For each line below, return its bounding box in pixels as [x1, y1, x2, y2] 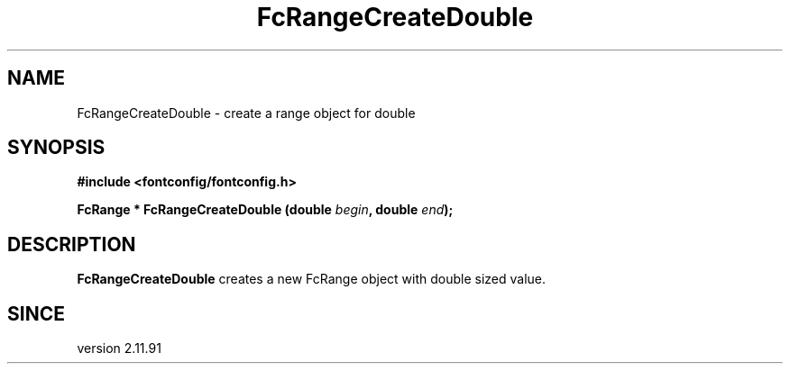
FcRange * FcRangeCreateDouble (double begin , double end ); [77, 202, 454, 218]
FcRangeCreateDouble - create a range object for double [77, 104, 416, 121]
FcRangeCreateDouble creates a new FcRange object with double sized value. [77, 271, 547, 287]
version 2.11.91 [77, 340, 161, 357]
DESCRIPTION [7, 232, 136, 256]
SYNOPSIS [7, 136, 106, 159]
